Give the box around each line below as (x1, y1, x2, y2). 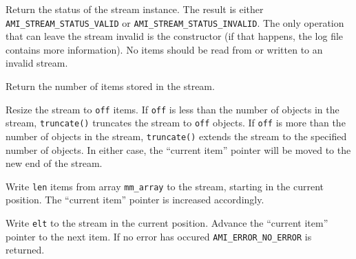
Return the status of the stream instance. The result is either (6, 2, 264, 16)
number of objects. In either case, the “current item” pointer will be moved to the (6, 142, 351, 157)
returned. (6, 243, 45, 257)
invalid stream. (6, 56, 68, 70)
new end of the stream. (6, 156, 103, 170)
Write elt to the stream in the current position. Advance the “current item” (6, 216, 328, 230)
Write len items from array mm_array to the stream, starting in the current (6, 179, 324, 193)
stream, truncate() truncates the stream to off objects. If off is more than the (6, 115, 346, 130)
